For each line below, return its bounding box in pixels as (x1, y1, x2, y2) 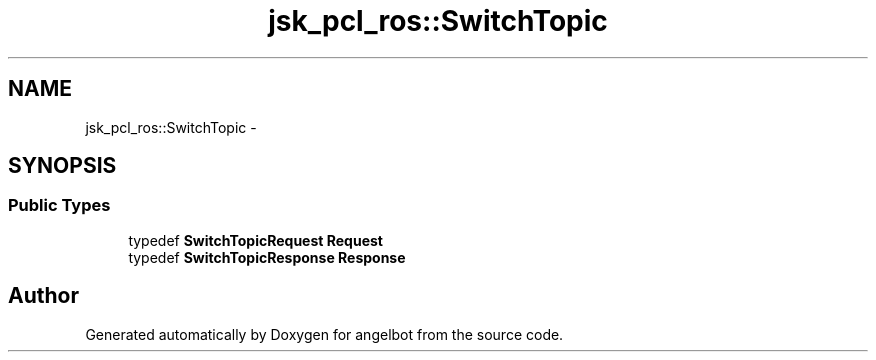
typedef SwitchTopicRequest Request (128, 231, 383, 249)
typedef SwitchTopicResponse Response (128, 248, 406, 266)
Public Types (8, 195, 111, 216)
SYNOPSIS (8, 153, 117, 179)
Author (8, 283, 79, 309)
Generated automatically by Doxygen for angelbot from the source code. (85, 325, 564, 343)
